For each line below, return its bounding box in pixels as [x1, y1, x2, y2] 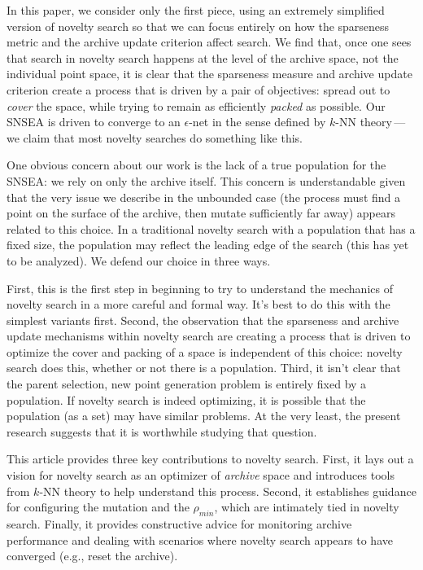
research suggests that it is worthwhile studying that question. [7, 423, 317, 440]
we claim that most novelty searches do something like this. [7, 129, 303, 146]
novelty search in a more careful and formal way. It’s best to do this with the [7, 296, 390, 313]
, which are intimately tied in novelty [214, 498, 399, 515]
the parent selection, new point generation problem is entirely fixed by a [7, 375, 367, 392]
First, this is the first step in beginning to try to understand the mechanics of [7, 279, 393, 296]
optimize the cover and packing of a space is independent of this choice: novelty [7, 343, 403, 360]
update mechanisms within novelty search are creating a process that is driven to [7, 327, 411, 344]
